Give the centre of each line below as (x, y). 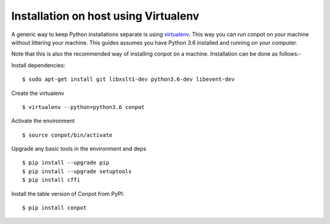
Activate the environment (43, 121)
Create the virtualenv (38, 93)
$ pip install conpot (54, 208)
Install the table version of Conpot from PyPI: (68, 193)
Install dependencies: (38, 65)
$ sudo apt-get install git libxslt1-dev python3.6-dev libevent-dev (129, 79)
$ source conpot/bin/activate (68, 135)
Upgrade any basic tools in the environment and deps (79, 149)
